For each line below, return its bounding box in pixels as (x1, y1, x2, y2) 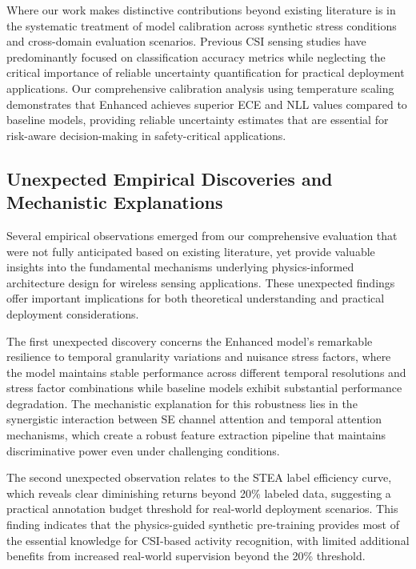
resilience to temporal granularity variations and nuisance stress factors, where (6, 348, 391, 365)
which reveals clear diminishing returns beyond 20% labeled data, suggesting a (6, 484, 391, 501)
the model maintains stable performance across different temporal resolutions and (6, 363, 406, 380)
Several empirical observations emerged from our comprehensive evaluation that (6, 226, 398, 243)
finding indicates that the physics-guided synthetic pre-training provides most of (6, 516, 400, 533)
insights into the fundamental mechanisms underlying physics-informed (6, 258, 354, 275)
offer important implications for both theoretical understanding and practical (6, 290, 385, 307)
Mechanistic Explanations (6, 190, 223, 214)
